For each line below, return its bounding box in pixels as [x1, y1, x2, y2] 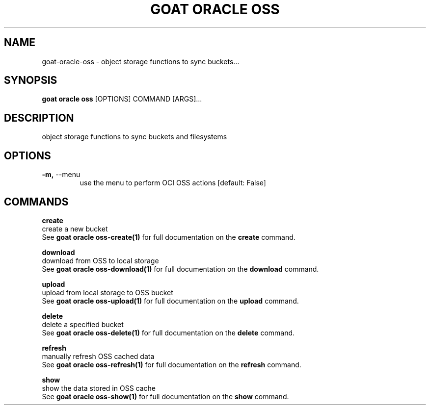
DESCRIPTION [4, 111, 74, 124]
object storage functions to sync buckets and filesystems [42, 132, 227, 141]
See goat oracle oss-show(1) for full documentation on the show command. [42, 392, 289, 401]
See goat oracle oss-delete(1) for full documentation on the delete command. [42, 328, 295, 337]
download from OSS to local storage [42, 256, 159, 265]
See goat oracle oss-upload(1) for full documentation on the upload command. [42, 296, 299, 305]
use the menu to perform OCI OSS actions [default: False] [80, 179, 266, 187]
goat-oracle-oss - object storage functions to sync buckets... [42, 57, 240, 66]
